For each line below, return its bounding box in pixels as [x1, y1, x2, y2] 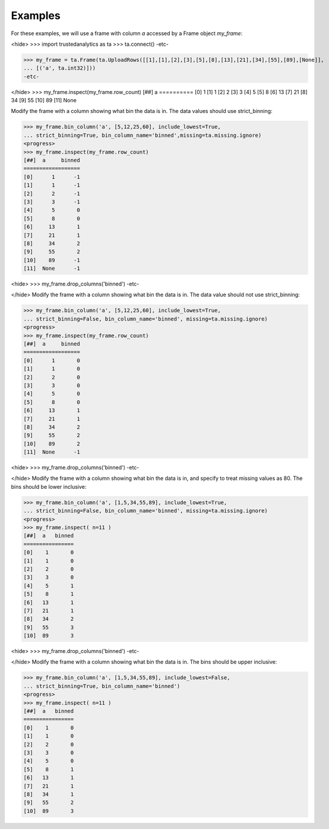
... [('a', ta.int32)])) [23, 65, 96, 71]
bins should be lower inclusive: [11, 483, 87, 490]
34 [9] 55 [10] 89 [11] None [11, 97, 77, 104]
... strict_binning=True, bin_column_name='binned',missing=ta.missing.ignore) [23, 131, 262, 139]
